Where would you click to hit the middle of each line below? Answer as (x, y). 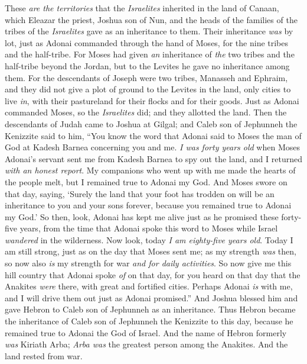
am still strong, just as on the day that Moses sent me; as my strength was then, (151, 251)
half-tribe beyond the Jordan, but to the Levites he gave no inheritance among (147, 65)
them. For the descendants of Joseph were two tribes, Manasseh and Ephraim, (146, 77)
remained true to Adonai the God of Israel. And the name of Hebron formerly (146, 332)
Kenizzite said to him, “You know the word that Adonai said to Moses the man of (153, 135)
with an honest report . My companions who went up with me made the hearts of (150, 170)
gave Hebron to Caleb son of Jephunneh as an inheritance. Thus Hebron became (150, 309)
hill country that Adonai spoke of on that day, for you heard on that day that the (153, 274)
